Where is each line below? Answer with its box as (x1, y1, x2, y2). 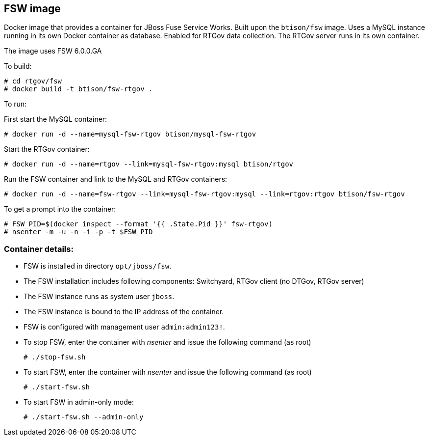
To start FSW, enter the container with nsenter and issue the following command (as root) (24, 368, 312, 377)
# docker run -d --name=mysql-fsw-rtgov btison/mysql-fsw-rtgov (4, 130, 256, 138)
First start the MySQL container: (4, 115, 107, 124)
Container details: (4, 244, 74, 254)
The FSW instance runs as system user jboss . (24, 292, 175, 301)
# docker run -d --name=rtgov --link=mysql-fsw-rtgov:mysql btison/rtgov (4, 160, 294, 168)
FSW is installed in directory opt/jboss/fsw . (24, 262, 172, 271)
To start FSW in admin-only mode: (24, 398, 134, 407)
